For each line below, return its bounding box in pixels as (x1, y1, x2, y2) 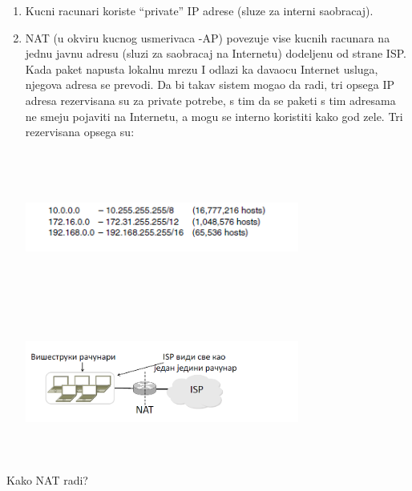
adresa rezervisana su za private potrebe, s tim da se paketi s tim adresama (25, 91, 396, 108)
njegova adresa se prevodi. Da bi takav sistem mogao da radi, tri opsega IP (25, 76, 394, 93)
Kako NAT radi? (6, 471, 88, 488)
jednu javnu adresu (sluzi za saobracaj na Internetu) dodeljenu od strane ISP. (25, 45, 406, 62)
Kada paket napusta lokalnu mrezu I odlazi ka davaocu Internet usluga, (25, 60, 378, 77)
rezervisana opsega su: (25, 123, 135, 140)
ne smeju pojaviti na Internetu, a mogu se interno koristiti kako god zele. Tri (25, 107, 403, 124)
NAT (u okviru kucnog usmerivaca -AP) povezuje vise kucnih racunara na (25, 29, 390, 46)
